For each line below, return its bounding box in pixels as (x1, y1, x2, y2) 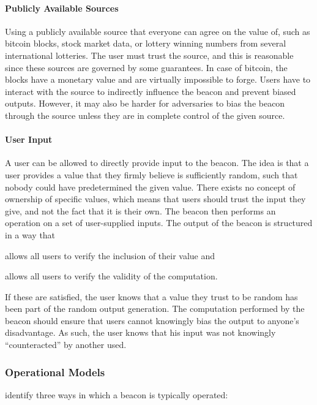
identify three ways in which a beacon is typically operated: (5, 388, 228, 401)
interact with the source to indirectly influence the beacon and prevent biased (5, 85, 296, 97)
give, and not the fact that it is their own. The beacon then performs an (5, 204, 276, 217)
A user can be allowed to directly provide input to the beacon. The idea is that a (5, 156, 309, 169)
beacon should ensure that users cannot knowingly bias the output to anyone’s (5, 314, 299, 327)
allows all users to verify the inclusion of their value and (5, 249, 215, 262)
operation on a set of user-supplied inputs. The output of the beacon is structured (5, 216, 313, 229)
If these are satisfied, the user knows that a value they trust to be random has (5, 290, 298, 303)
